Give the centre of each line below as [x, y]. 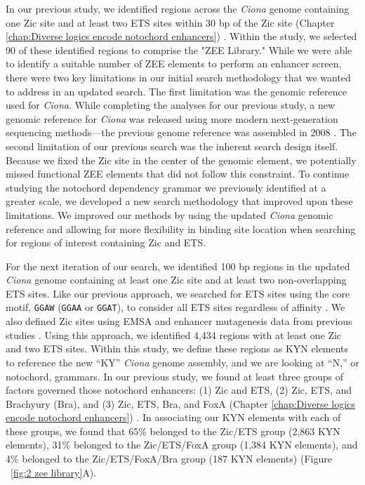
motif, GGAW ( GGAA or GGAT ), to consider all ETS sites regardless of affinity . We [175, 307]
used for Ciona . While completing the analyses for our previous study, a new [171, 105]
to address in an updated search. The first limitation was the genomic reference [176, 91]
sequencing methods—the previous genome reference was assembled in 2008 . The [181, 132]
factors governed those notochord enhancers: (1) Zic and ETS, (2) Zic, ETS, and [179, 390]
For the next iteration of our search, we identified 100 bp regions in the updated [178, 266]
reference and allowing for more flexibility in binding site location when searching [181, 228]
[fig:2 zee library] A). [54, 472]
